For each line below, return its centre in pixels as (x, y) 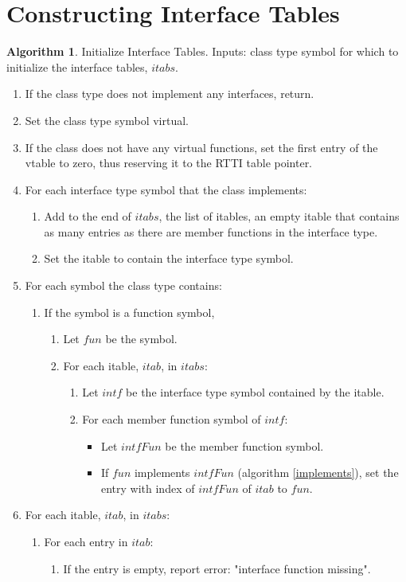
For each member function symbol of (172, 419)
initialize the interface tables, (77, 66)
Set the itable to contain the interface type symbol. (169, 258)
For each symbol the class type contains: (123, 285)
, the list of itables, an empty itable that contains (279, 216)
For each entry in (86, 541)
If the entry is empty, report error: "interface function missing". (217, 568)
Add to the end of (88, 216)
